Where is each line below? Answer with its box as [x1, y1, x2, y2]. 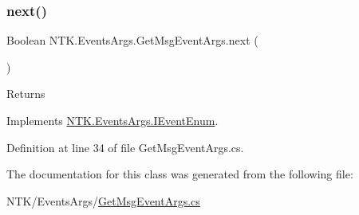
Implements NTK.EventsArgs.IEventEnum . [6, 112, 219, 128]
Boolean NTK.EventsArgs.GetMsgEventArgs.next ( [6, 32, 258, 49]
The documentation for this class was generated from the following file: [6, 166, 353, 182]
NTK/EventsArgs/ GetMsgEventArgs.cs [6, 192, 200, 209]
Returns [6, 85, 45, 102]
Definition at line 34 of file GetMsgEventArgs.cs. [6, 139, 244, 155]
